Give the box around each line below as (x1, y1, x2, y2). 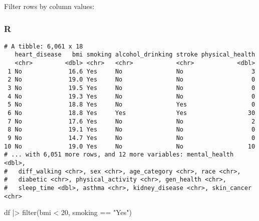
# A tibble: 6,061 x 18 (4, 42, 83, 50)
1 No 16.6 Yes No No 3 (8, 67, 255, 75)
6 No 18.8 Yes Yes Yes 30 (8, 109, 255, 117)
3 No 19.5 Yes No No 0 (8, 84, 255, 92)
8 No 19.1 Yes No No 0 (8, 126, 255, 133)
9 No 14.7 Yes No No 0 (8, 134, 255, 142)
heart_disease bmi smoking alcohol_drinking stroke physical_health (15, 51, 255, 58)
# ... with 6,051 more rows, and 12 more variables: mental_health (4, 151, 234, 158)
